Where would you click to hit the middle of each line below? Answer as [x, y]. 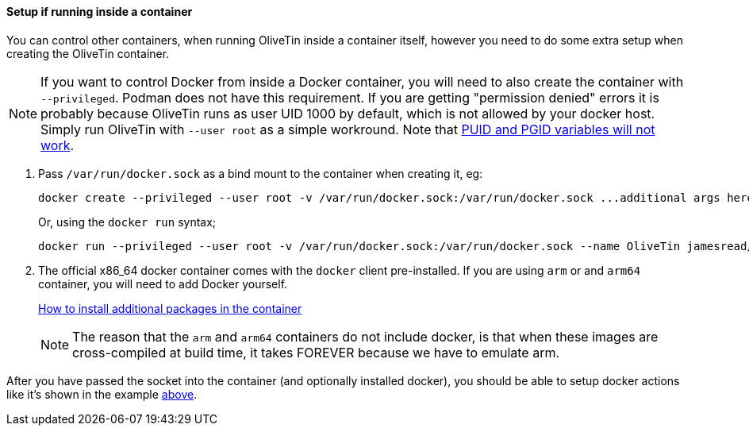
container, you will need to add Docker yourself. [163, 283]
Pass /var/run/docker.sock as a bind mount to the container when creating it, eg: [261, 173]
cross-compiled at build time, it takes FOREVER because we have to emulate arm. [316, 352]
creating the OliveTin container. [88, 53]
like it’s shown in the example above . [102, 394]
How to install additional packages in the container [170, 308]
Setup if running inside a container [100, 12]
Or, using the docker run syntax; [127, 222]
